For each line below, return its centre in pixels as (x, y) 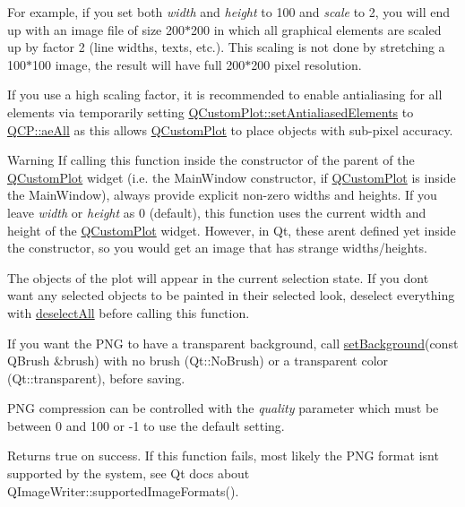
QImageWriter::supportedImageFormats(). (123, 490)
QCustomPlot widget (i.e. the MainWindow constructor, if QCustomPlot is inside (232, 177)
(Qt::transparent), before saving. (96, 378)
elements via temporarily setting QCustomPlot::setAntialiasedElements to (211, 112)
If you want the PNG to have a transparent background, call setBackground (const (233, 343)
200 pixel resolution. (306, 64)
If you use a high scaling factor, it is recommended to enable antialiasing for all (225, 95)
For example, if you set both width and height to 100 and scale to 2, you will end (228, 12)
